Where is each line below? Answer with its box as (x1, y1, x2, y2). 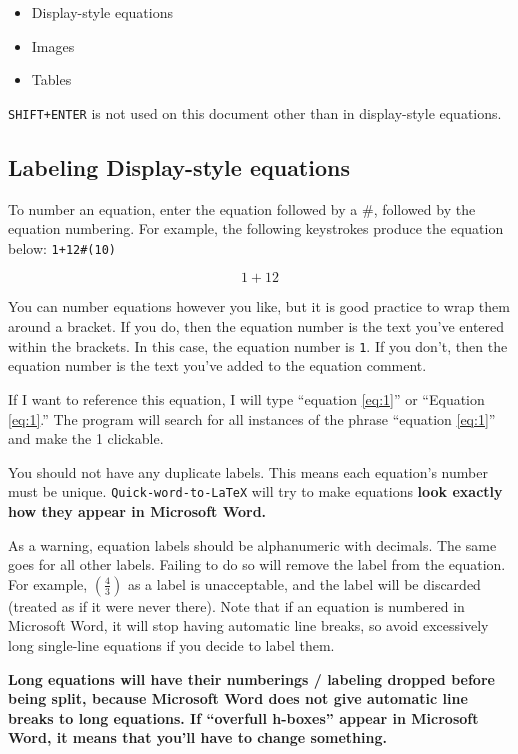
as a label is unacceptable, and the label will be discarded (127, 573, 481, 594)
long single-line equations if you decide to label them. (8, 634, 335, 655)
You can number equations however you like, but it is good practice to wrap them (8, 296, 510, 317)
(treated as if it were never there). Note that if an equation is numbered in (8, 595, 465, 616)
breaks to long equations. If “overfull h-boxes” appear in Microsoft (8, 707, 479, 728)
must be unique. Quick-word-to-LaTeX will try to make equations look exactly (8, 481, 503, 502)
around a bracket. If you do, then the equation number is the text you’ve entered (8, 316, 505, 337)
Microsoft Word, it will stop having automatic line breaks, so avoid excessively (8, 615, 489, 636)
